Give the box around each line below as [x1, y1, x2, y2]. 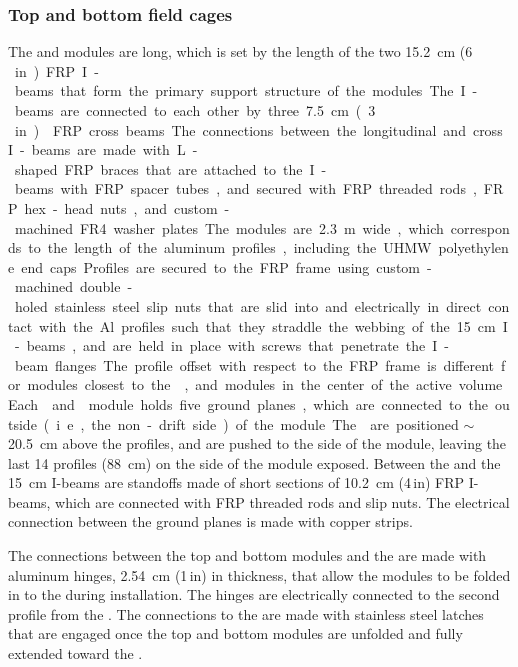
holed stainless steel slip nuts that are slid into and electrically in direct [14, 295, 482, 316]
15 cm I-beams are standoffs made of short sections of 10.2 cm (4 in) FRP [8, 472, 465, 493]
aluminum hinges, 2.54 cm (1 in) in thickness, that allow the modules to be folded [8, 564, 511, 585]
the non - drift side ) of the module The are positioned [91, 413, 459, 434]
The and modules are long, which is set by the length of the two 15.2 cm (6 [8, 41, 473, 62]
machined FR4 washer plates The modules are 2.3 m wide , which [14, 217, 444, 238]
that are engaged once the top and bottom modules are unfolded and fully [8, 623, 463, 644]
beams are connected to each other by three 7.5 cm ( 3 [14, 100, 376, 120]
